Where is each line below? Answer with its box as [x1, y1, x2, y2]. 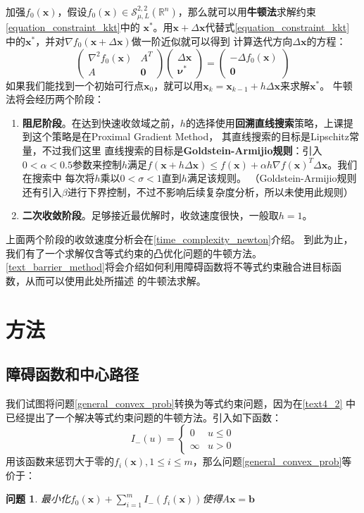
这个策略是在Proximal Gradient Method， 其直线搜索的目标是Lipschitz [32, 129, 350, 144]
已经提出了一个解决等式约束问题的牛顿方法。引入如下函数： [6, 409, 282, 424]
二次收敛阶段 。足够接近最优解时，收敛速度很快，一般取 [22, 208, 279, 223]
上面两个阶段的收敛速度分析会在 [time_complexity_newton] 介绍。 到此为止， [6, 231, 353, 246]
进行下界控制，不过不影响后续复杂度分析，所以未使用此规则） [67, 184, 353, 199]
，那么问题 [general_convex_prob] [192, 454, 342, 469]
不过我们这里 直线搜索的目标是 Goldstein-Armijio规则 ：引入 [42, 142, 322, 157]
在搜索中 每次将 [22, 171, 95, 185]
